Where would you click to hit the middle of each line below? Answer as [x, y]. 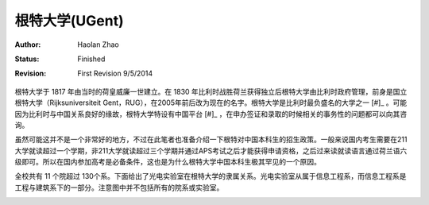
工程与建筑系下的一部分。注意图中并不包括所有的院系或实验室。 [119, 188]
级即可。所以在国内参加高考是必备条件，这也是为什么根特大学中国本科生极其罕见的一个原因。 [168, 162]
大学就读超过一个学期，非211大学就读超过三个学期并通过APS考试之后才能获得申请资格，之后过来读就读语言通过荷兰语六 [211, 150]
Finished [91, 59]
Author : [28, 44]
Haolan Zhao [98, 44]
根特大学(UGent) [69, 21]
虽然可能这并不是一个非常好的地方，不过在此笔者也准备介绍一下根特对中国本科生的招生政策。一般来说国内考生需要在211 [211, 140]
